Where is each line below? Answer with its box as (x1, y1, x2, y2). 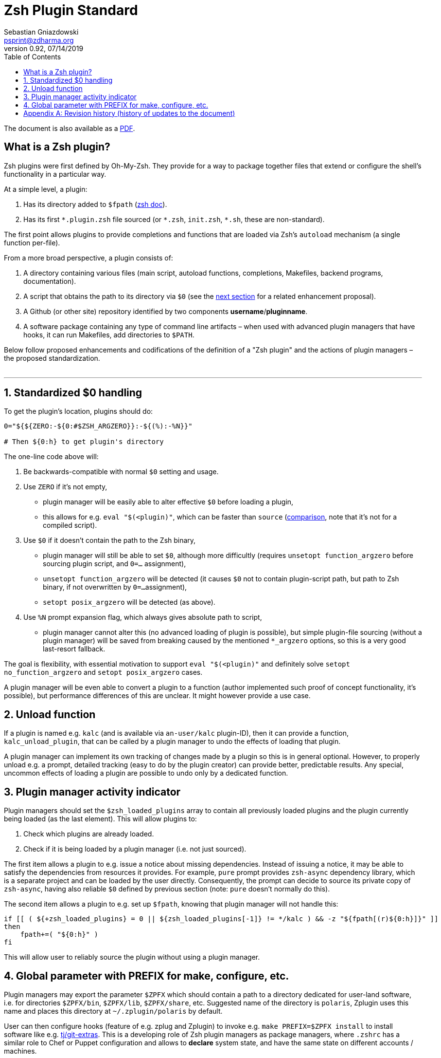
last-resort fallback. (43, 645, 106, 653)
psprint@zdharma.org (4, 36, 74, 44)
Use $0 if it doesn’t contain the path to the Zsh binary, (23, 536, 196, 545)
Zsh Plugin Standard (4, 2, 138, 19)
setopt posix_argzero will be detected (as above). (43, 598, 215, 607)
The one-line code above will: (4, 452, 99, 461)
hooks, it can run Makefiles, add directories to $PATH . (23, 330, 194, 339)
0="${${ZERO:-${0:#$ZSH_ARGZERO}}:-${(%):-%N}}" (4, 422, 193, 430)
